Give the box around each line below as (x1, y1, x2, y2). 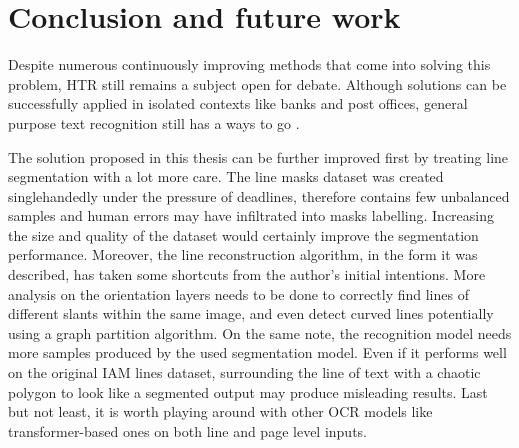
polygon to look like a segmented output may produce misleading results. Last (8, 381, 488, 402)
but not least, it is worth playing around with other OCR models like (8, 401, 433, 422)
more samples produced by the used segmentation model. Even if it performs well (8, 342, 507, 363)
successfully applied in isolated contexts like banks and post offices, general (8, 93, 468, 114)
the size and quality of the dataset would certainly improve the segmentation (8, 224, 479, 245)
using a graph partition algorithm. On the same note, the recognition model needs (8, 322, 512, 343)
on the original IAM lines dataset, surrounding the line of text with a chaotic (8, 362, 481, 383)
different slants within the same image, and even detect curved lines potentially (8, 303, 494, 324)
